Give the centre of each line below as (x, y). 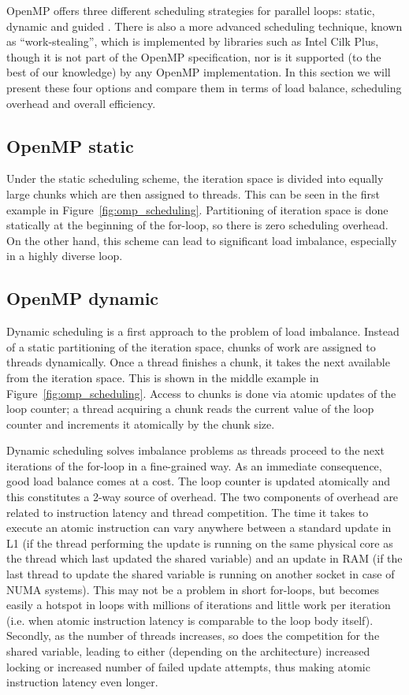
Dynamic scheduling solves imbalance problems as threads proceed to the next (195, 450)
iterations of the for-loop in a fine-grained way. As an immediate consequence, (194, 465)
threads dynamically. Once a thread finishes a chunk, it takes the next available (198, 362)
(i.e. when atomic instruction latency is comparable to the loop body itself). (190, 620)
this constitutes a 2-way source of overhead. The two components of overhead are (203, 497)
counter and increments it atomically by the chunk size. (141, 424)
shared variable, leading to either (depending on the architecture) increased (188, 651)
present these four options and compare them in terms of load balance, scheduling (204, 87)
